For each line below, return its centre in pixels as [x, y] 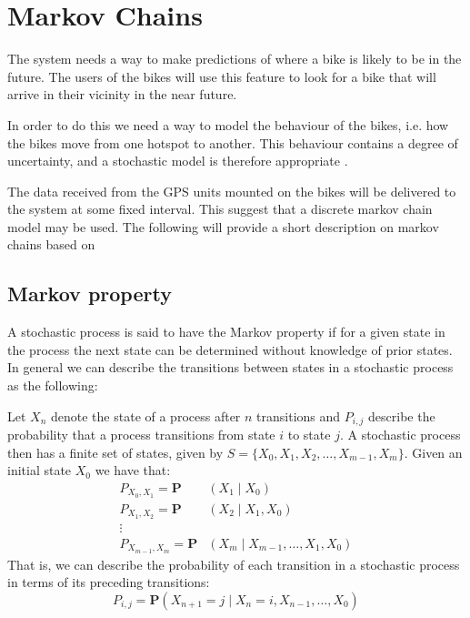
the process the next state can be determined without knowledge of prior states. [230, 349]
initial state [40, 470]
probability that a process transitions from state [141, 435]
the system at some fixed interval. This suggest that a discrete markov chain [220, 209]
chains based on [51, 244]
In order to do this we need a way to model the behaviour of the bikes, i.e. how [228, 124]
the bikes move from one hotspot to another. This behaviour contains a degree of [233, 142]
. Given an [433, 452]
